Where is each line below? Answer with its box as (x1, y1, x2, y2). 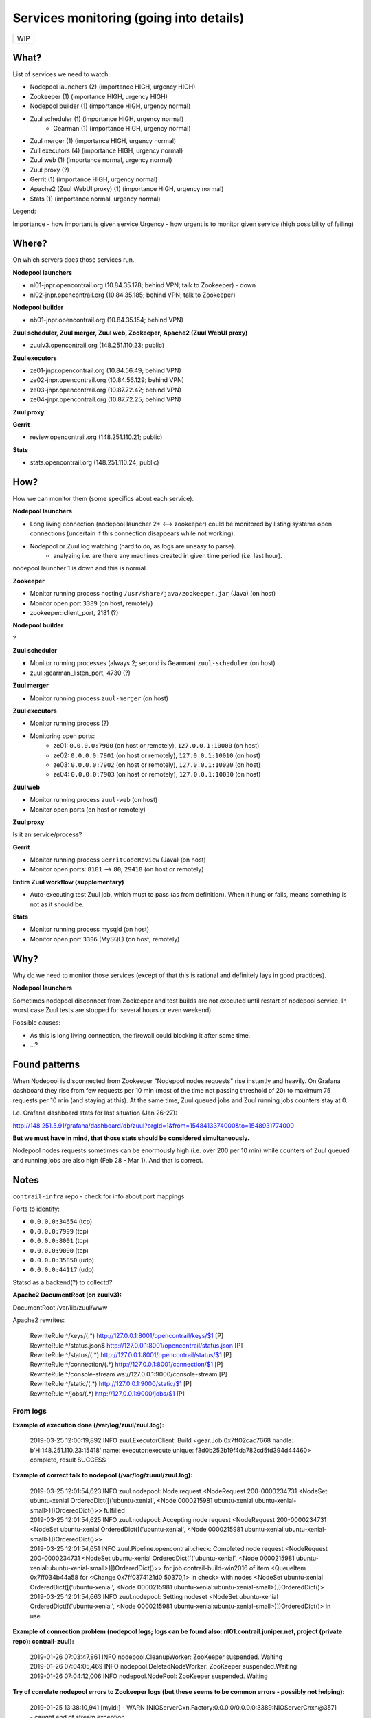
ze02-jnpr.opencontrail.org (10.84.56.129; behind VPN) (30, 376, 185, 384)
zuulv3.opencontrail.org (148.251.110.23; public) (30, 341, 165, 350)
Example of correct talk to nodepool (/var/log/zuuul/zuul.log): (12, 1471, 193, 1480)
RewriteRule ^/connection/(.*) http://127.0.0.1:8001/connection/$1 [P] (30, 1361, 223, 1369)
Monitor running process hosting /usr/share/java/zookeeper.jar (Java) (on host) (30, 590, 276, 598)
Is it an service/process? (12, 830, 82, 838)
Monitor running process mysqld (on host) (30, 925, 149, 934)
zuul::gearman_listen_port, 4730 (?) (30, 669, 131, 677)
